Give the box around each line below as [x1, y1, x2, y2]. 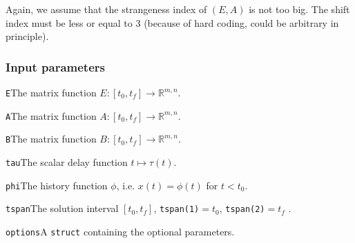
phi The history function [6, 178, 108, 192]
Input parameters [6, 58, 105, 75]
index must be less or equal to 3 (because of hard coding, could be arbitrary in [6, 15, 339, 30]
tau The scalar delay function [6, 154, 128, 169]
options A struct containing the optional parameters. [6, 224, 235, 238]
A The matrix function [6, 108, 97, 123]
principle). [6, 29, 49, 43]
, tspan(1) [153, 201, 200, 215]
